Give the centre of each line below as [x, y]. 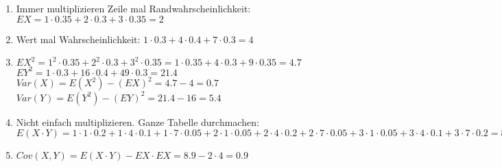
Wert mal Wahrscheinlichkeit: [78, 39]
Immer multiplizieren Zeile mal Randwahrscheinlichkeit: [133, 8]
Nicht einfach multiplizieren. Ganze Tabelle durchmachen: [138, 121]
